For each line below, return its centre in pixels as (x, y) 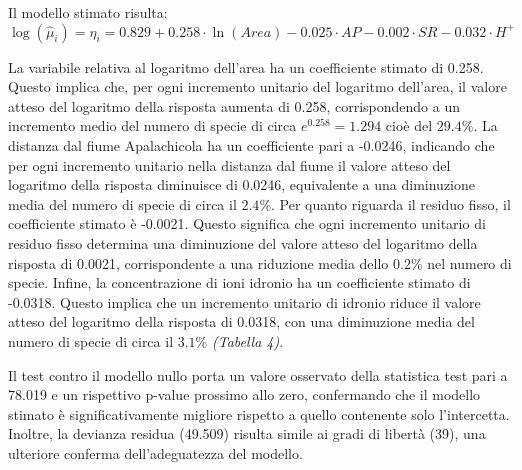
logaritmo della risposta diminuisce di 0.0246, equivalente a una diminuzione (241, 184)
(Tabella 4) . (247, 340)
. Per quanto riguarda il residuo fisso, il (391, 203)
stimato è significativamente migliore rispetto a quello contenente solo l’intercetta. (259, 413)
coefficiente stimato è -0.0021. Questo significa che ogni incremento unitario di (247, 223)
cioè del (409, 125)
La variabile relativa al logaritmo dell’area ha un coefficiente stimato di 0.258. (246, 66)
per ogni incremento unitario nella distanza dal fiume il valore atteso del (229, 164)
